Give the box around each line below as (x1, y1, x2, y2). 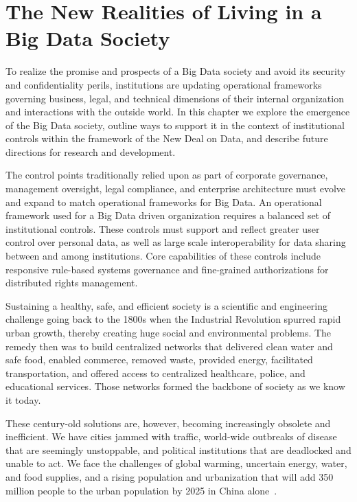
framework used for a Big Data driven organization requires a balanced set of (5, 208, 331, 223)
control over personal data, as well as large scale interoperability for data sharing (5, 235, 346, 249)
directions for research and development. (5, 144, 176, 159)
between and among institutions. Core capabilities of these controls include (5, 249, 321, 263)
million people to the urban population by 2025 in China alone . (5, 483, 277, 497)
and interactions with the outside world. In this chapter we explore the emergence (5, 104, 350, 119)
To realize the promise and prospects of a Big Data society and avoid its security (5, 64, 346, 78)
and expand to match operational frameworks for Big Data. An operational (5, 194, 322, 209)
